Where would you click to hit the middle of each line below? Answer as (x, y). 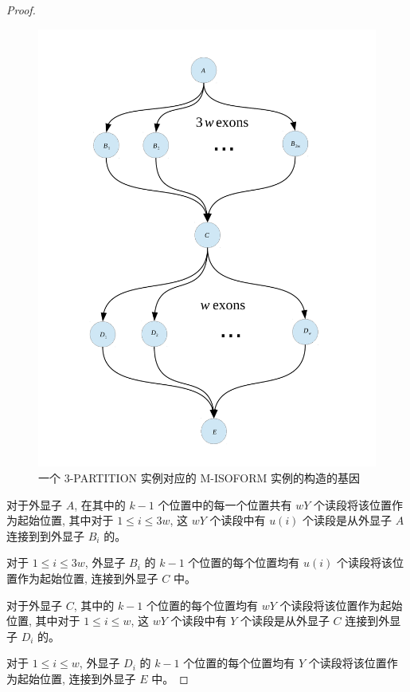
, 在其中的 (100, 504)
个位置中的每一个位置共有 (225, 504)
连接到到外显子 (45, 535)
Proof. (21, 10)
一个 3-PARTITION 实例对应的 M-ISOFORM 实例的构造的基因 (199, 478)
